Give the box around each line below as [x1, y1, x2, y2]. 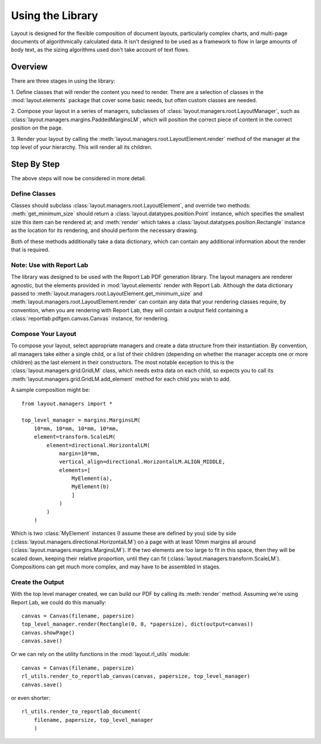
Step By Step [11, 159, 60, 169]
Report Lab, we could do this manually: [11, 598, 106, 606]
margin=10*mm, [59, 450, 100, 457]
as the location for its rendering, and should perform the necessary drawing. [11, 227, 199, 234]
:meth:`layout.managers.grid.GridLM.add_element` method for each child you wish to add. [11, 375, 231, 382]
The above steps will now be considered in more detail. [11, 174, 146, 181]
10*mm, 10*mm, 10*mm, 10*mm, [33, 425, 119, 432]
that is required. [11, 246, 50, 253]
